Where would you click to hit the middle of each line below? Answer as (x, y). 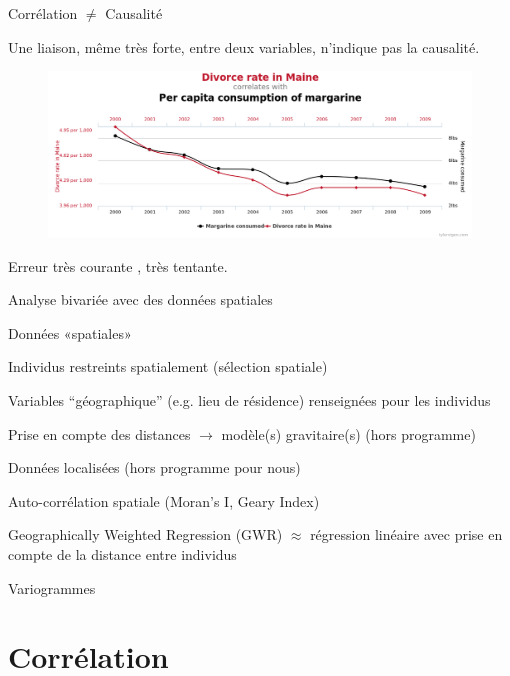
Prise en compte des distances (99, 433)
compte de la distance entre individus (122, 553)
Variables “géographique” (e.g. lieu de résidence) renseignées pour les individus (249, 400)
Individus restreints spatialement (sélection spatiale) (168, 366)
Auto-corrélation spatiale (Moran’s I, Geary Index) (164, 500)
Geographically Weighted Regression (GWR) (145, 534)
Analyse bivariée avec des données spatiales (140, 299)
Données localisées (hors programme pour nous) (154, 467)
